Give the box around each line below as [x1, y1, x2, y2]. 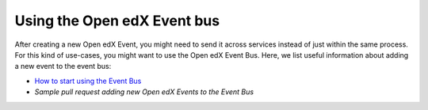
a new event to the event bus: [14, 62, 112, 71]
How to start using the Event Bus [34, 76, 142, 85]
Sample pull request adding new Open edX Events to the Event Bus [34, 87, 254, 97]
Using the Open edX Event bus [14, 12, 220, 29]
